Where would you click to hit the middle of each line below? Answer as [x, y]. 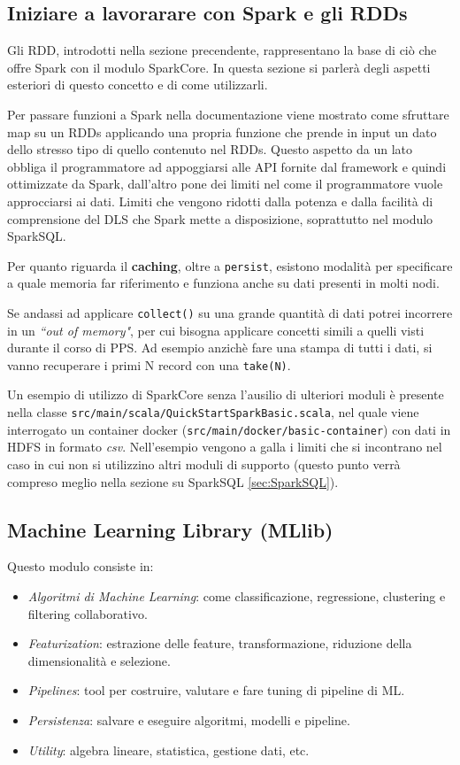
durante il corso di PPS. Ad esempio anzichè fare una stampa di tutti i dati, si [220, 348]
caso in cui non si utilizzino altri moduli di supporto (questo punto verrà [204, 464]
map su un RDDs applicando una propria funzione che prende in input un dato [222, 131]
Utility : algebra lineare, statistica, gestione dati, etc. [169, 750]
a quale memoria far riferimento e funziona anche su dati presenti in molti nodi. [223, 283]
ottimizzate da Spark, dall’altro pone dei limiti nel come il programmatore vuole [225, 184]
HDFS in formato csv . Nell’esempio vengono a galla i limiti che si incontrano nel [225, 447]
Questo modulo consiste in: [80, 566]
